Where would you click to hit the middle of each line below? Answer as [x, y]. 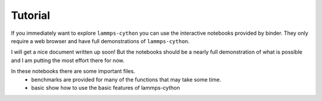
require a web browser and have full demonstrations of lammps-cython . [100, 41]
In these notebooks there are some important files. [73, 71]
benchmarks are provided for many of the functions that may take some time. [126, 79]
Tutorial [31, 15]
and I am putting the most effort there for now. [68, 60]
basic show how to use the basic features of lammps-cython [106, 87]
